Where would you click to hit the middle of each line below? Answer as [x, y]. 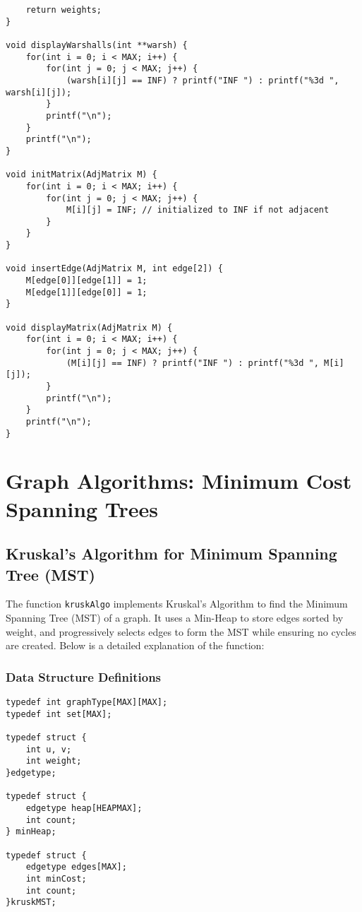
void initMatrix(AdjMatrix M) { [82, 175]
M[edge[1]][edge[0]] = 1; [86, 292]
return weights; [64, 10]
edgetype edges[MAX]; [76, 867]
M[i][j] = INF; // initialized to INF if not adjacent [198, 210]
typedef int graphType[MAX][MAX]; [87, 703]
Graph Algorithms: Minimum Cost [179, 481]
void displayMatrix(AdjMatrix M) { [89, 327]
